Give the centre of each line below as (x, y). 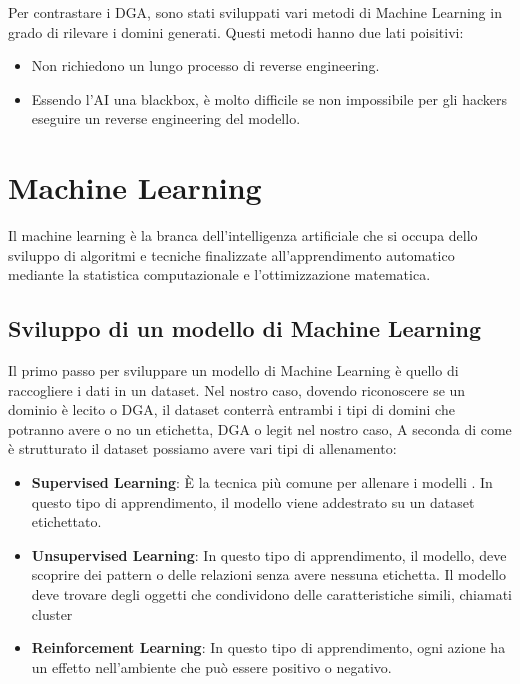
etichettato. (66, 521)
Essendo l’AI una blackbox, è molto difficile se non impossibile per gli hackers (269, 98)
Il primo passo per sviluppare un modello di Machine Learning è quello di (233, 370)
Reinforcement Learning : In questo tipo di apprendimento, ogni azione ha (268, 647)
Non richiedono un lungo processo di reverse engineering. (205, 65)
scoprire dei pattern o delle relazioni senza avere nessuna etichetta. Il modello (268, 574)
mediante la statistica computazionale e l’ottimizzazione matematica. (219, 274)
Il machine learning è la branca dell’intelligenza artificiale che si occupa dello (243, 235)
